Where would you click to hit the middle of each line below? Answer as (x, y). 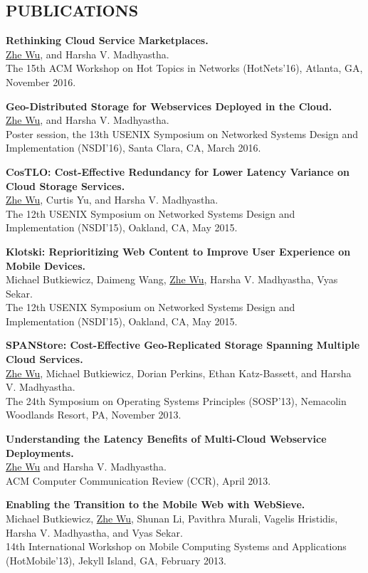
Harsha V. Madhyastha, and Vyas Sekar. (94, 532)
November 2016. (41, 82)
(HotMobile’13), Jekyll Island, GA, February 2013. (116, 560)
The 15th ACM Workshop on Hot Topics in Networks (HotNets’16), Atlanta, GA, (184, 68)
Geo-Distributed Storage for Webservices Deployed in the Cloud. (169, 106)
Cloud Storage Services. (65, 185)
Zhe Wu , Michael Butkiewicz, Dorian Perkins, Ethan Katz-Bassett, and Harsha (179, 373)
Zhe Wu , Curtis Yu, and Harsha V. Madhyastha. (112, 200)
